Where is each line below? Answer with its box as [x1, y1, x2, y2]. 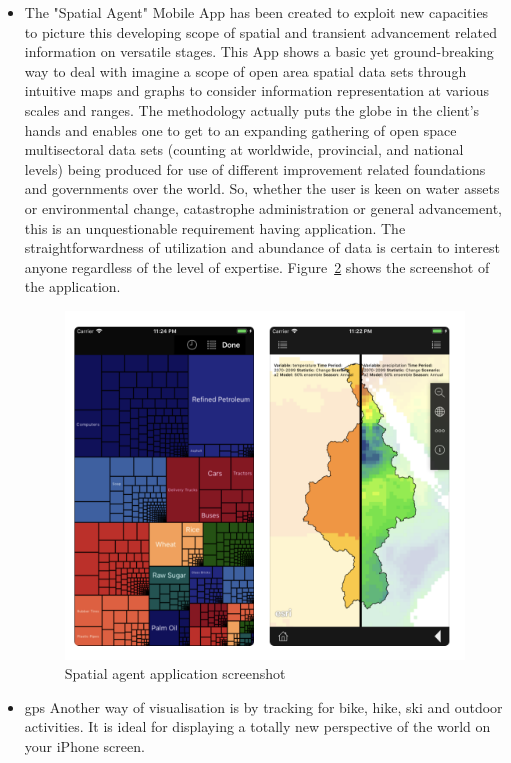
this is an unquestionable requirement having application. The [24, 217, 406, 238]
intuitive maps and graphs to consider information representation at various [24, 80, 490, 101]
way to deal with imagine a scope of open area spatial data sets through [24, 60, 467, 81]
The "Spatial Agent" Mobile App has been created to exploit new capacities [24, 2, 489, 22]
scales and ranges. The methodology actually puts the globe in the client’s [24, 99, 480, 120]
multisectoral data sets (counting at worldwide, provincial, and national [24, 139, 464, 160]
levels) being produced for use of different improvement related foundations [24, 158, 486, 179]
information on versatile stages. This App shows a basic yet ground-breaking [24, 41, 494, 62]
